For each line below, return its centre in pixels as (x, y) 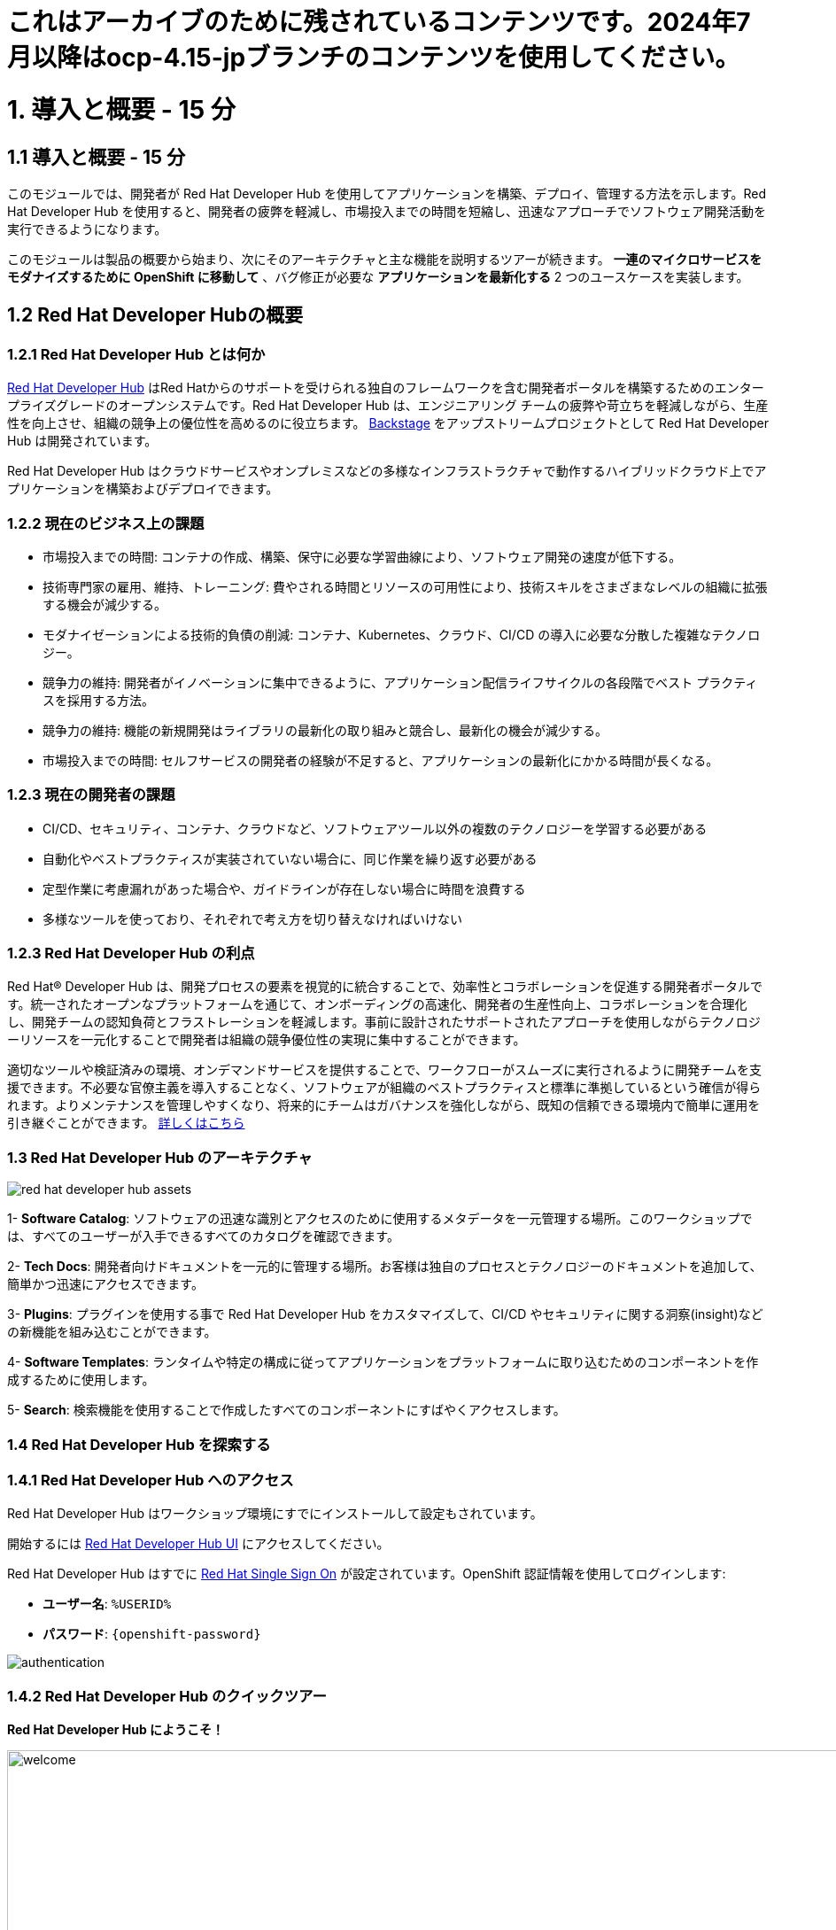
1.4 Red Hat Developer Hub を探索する (139, 1444)
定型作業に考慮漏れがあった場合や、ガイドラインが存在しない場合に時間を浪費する (284, 888)
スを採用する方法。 (98, 700)
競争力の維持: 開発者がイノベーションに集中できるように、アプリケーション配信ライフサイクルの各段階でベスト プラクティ (400, 682)
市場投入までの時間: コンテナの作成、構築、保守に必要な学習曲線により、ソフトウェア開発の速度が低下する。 (362, 556)
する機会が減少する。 (104, 604)
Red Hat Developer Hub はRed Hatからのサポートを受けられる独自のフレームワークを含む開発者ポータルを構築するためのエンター (386, 388)
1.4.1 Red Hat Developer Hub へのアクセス (151, 1480)
